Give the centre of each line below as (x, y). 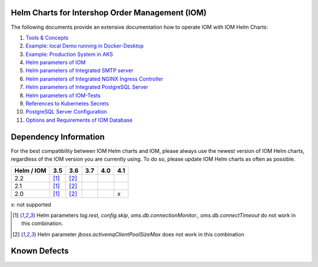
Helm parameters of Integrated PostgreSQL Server (87, 87)
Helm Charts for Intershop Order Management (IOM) (109, 13)
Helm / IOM (30, 171)
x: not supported (31, 204)
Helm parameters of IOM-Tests (63, 95)
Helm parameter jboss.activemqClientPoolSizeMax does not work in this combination (141, 234)
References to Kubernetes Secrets (67, 104)
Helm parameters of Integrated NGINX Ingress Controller (94, 79)
